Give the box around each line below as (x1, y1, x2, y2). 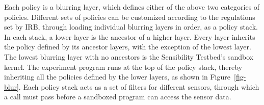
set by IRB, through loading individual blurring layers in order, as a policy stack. (4, 21, 258, 32)
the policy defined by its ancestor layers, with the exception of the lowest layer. (4, 41, 251, 52)
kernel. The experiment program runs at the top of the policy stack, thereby (4, 61, 243, 72)
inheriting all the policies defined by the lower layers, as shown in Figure (4, 71, 230, 82)
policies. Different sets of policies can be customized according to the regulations (4, 11, 255, 22)
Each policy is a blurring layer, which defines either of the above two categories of (4, 2, 260, 12)
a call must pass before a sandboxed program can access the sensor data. (4, 91, 231, 102)
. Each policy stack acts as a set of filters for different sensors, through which (18, 81, 259, 92)
